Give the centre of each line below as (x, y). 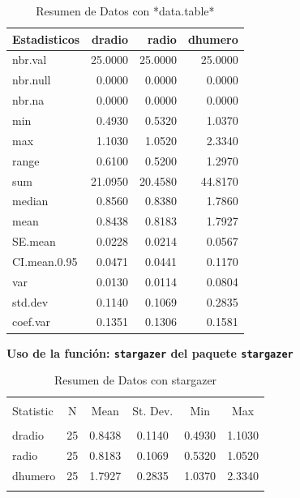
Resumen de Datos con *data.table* (125, 11)
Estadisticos (46, 39)
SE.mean (34, 241)
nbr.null (32, 80)
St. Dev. (153, 411)
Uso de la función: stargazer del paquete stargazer (150, 352)
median (30, 201)
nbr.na (28, 100)
